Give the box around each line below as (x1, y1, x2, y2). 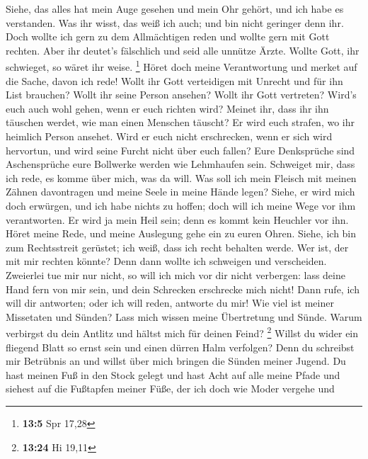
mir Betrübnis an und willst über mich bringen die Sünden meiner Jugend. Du (6, 353, 346, 368)
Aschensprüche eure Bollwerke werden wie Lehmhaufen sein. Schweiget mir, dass (6, 157, 355, 171)
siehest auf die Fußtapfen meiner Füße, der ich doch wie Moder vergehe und (6, 381, 335, 396)
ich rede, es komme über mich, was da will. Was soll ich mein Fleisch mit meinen (6, 170, 357, 185)
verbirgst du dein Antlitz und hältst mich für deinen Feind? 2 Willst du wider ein (6, 324, 359, 340)
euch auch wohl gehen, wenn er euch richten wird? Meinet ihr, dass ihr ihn (6, 101, 329, 115)
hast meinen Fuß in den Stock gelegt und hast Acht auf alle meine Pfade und (6, 367, 340, 382)
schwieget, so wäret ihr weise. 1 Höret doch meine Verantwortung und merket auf (6, 57, 357, 74)
